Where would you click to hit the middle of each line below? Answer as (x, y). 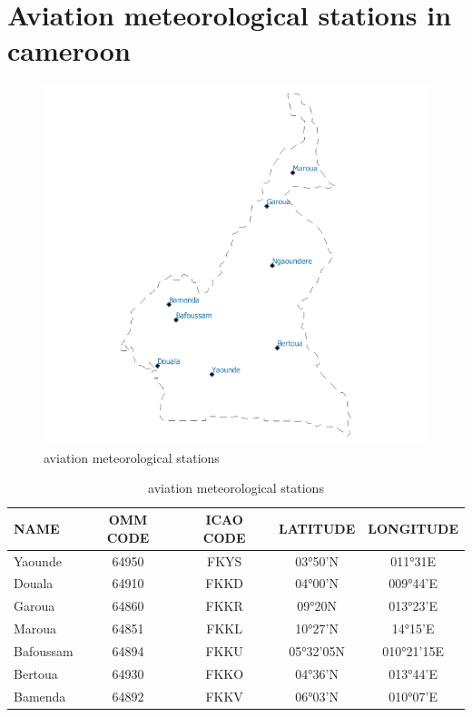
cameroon (69, 50)
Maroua (35, 629)
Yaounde (38, 560)
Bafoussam (44, 650)
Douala (34, 583)
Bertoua (36, 673)
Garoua (34, 606)
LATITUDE (317, 528)
